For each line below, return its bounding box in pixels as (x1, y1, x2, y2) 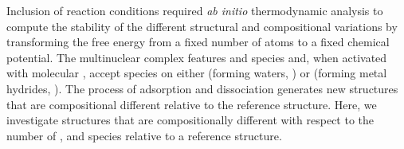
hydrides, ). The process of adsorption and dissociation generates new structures (6, 80, 398, 96)
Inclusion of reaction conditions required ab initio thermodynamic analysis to (6, 2, 383, 18)
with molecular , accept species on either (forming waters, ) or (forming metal (6, 65, 387, 81)
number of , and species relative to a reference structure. (6, 127, 282, 143)
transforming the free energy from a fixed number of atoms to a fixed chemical (6, 33, 390, 50)
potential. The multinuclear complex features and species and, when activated (6, 49, 387, 65)
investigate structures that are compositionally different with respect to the (6, 112, 375, 128)
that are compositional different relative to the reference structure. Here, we (6, 96, 377, 112)
